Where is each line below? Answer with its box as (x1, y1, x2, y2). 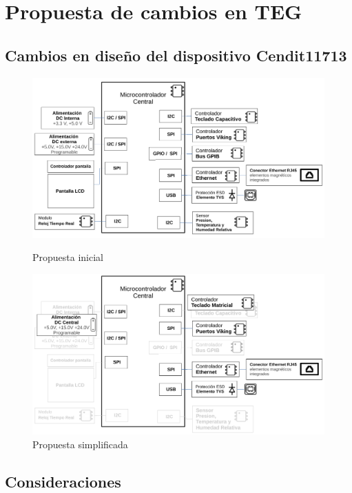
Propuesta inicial (32, 250, 103, 264)
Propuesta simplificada (32, 437, 128, 451)
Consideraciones (5, 470, 121, 492)
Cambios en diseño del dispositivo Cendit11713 (5, 44, 347, 65)
